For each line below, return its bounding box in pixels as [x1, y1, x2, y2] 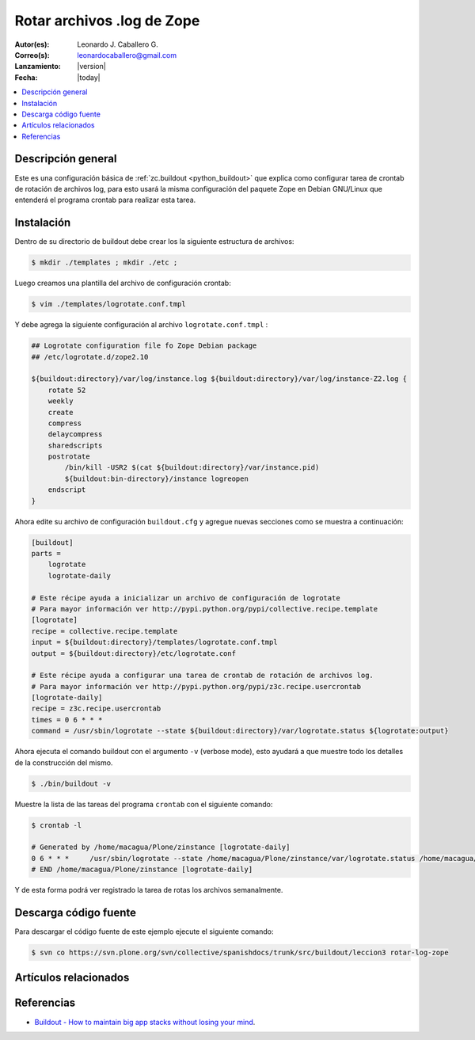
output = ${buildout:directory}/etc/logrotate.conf [31, 649, 237, 657]
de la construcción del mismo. [14, 757, 113, 768]
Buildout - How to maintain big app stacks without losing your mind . [34, 1017, 256, 1027]
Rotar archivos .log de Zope [14, 12, 200, 29]
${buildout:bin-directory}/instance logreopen [64, 474, 249, 483]
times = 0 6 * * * [31, 715, 103, 724]
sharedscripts [47, 440, 103, 450]
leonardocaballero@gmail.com [77, 50, 177, 59]
